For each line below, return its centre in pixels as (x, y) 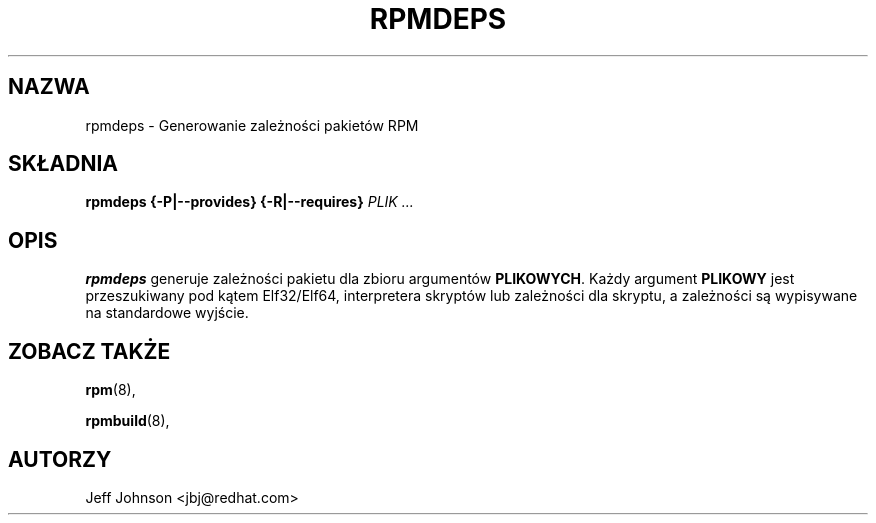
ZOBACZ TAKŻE (89, 351)
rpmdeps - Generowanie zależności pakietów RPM (252, 125)
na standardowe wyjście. (167, 313)
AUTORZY (60, 459)
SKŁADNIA (63, 164)
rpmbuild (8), (127, 421)
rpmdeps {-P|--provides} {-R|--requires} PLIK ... (249, 202)
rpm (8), (110, 390)
